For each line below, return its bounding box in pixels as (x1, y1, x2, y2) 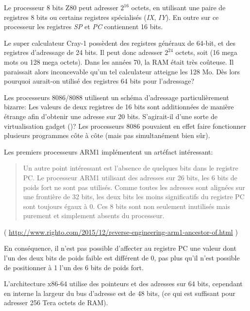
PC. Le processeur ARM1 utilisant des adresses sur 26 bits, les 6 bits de (23, 172, 237, 182)
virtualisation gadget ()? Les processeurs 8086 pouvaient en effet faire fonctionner (4, 121, 246, 131)
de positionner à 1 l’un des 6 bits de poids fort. (4, 262, 144, 272)
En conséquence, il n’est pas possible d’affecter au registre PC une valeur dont (4, 243, 236, 253)
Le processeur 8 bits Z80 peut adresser (4, 2, 118, 12)
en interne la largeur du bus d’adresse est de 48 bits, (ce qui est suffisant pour (4, 288, 235, 298)
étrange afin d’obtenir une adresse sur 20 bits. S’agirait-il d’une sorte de (4, 111, 218, 121)
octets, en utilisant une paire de (131, 2, 226, 12)
